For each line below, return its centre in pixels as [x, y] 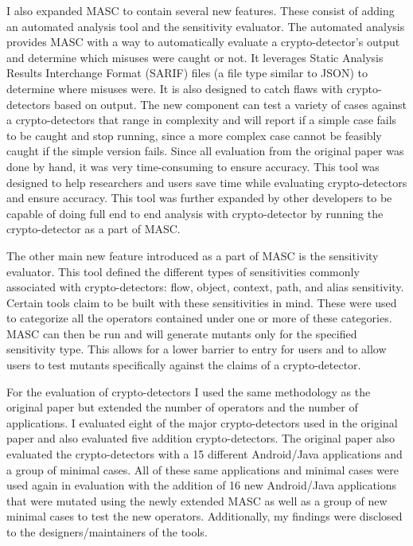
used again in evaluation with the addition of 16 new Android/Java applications [202, 485]
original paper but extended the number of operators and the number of [182, 407]
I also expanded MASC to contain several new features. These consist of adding [201, 10]
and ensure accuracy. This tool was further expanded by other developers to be [199, 198]
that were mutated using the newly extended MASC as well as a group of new [197, 500]
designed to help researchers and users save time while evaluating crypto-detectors [207, 182]
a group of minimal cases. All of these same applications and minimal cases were [203, 469]
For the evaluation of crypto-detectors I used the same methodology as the [189, 391]
